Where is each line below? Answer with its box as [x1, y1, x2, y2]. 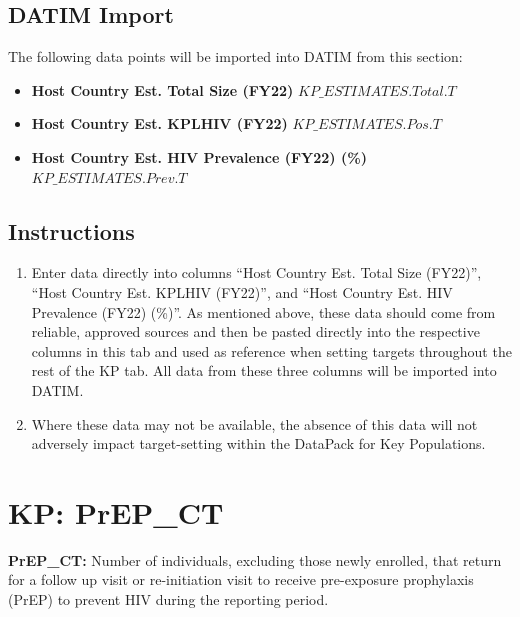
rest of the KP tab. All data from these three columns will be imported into [31, 360, 497, 381]
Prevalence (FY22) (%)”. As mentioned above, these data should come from [31, 301, 496, 322]
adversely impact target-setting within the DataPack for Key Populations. [31, 433, 486, 454]
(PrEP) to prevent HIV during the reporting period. [8, 589, 329, 610]
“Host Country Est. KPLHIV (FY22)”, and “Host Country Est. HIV [31, 281, 453, 302]
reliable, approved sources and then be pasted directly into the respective [31, 321, 480, 342]
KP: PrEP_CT [8, 491, 224, 532]
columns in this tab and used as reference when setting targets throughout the [31, 340, 512, 361]
